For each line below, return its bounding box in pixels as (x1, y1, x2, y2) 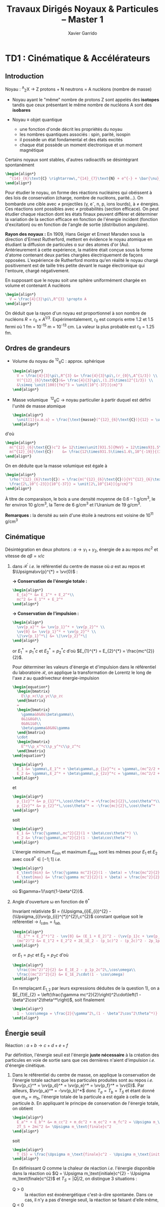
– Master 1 (61, 14, 104, 25)
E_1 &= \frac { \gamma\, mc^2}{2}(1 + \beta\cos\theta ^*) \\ (17, 831, 138, 836)
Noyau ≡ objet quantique (12, 117, 62, 123)
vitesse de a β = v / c (5, 553, 45, 559)
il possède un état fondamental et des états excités (19, 137, 123, 143)
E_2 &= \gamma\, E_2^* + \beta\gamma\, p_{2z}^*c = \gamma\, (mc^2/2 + (17, 771, 160, 776)
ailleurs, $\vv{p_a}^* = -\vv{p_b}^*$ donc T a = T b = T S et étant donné (12, 1087, 155, 1095)
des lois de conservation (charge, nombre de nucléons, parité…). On (5, 194, 143, 200)
